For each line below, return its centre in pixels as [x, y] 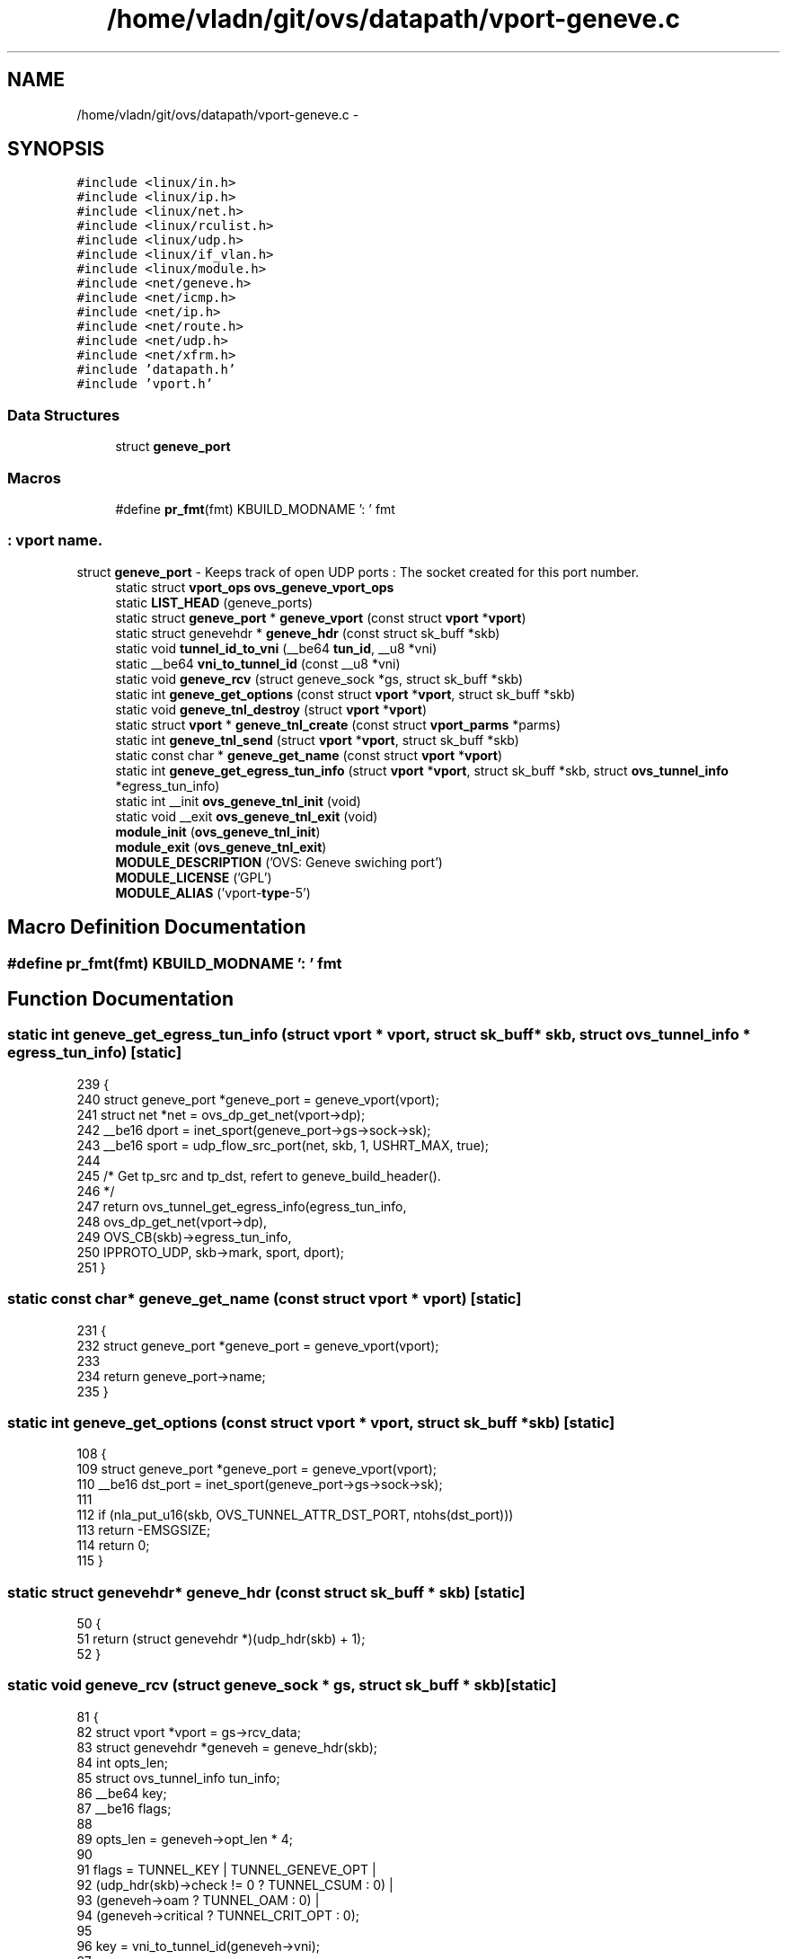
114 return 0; [113, 1546]
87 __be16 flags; [124, 1808]
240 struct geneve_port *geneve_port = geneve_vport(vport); [258, 1099]
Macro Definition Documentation [157, 927]
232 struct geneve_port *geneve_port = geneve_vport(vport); [258, 1345]
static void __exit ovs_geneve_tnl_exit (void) [247, 816]
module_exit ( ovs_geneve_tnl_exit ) [221, 847]
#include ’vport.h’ [145, 384]
